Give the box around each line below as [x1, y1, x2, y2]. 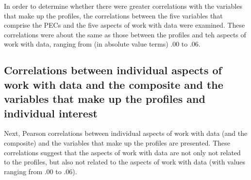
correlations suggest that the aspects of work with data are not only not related [4, 147, 241, 157]
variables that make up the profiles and [4, 91, 205, 106]
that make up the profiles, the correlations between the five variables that [4, 10, 223, 20]
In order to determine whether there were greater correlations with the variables [4, 1, 242, 11]
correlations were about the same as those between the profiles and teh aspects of [4, 29, 246, 39]
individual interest [4, 105, 98, 120]
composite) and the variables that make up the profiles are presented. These [4, 137, 231, 147]
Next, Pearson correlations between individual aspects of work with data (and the [4, 128, 248, 138]
